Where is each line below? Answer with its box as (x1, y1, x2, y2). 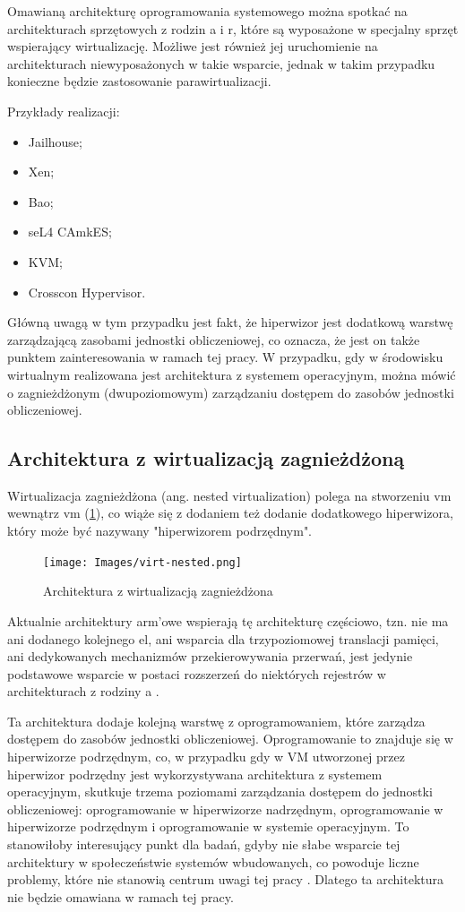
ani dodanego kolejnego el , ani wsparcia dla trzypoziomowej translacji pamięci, (7, 629, 439, 648)
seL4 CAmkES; (28, 222, 112, 241)
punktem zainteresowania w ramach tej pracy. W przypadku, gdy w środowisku (7, 348, 443, 366)
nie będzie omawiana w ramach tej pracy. (7, 887, 234, 906)
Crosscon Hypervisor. (28, 282, 146, 301)
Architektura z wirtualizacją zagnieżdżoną (7, 444, 405, 472)
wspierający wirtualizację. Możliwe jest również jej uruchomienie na (7, 37, 378, 56)
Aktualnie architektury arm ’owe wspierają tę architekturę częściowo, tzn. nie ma (7, 611, 449, 630)
